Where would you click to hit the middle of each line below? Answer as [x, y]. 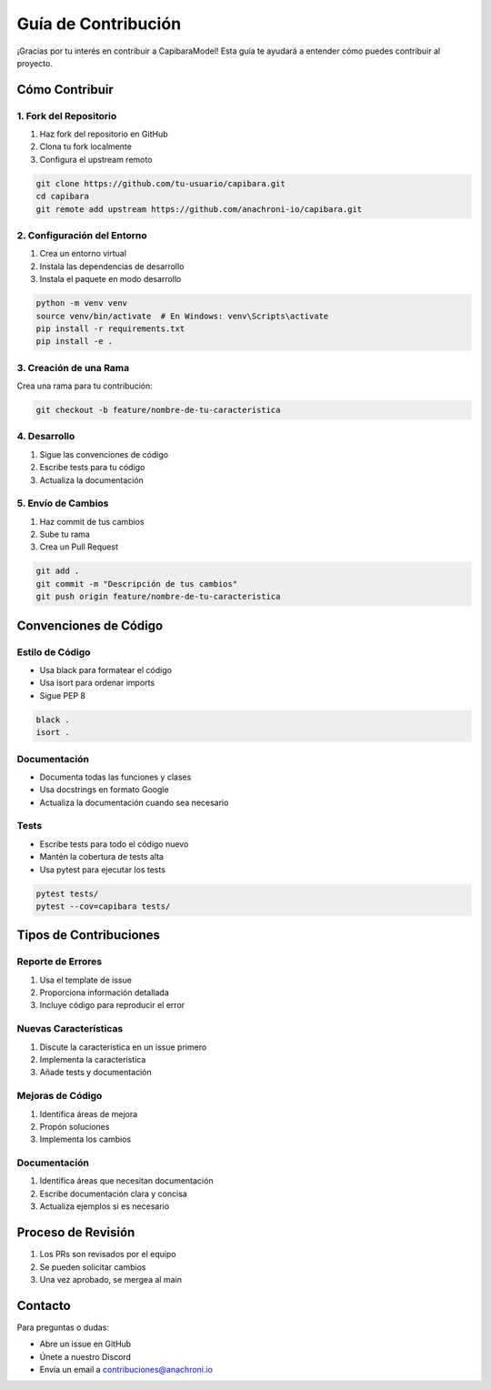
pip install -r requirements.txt [110, 328]
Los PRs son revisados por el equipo [108, 1254]
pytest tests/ [67, 893]
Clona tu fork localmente [85, 146]
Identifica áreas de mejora [89, 1113]
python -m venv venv [81, 303]
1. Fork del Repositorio [67, 116]
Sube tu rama [65, 534]
